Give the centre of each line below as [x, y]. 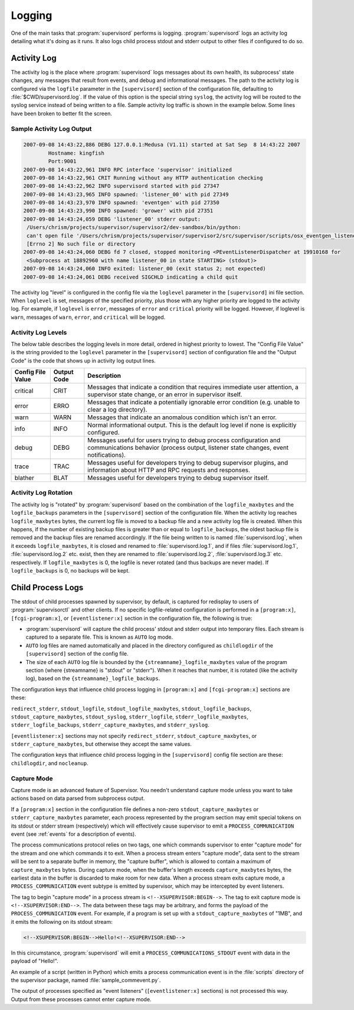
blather [24, 478]
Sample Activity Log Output [51, 129]
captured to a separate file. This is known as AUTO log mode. [99, 637]
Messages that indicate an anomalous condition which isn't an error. [182, 417]
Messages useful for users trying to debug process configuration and [184, 440]
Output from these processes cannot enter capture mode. [81, 999]
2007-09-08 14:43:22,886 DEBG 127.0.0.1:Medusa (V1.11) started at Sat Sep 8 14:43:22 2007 [162, 145]
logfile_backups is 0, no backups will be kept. [70, 570]
